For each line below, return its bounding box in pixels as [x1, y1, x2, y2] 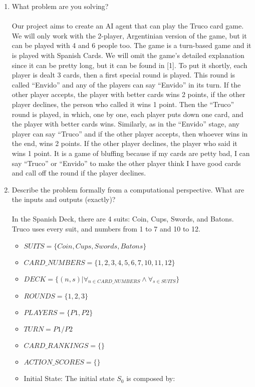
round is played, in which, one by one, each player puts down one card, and [12, 108, 243, 119]
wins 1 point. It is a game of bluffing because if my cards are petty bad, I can [12, 147, 250, 158]
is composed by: [126, 373, 175, 383]
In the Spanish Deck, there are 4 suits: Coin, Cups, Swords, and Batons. [12, 213, 234, 224]
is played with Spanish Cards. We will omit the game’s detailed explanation [12, 49, 244, 60]
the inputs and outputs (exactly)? [12, 194, 116, 204]
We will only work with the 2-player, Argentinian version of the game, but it [12, 30, 247, 40]
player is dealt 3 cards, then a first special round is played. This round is [12, 69, 235, 80]
